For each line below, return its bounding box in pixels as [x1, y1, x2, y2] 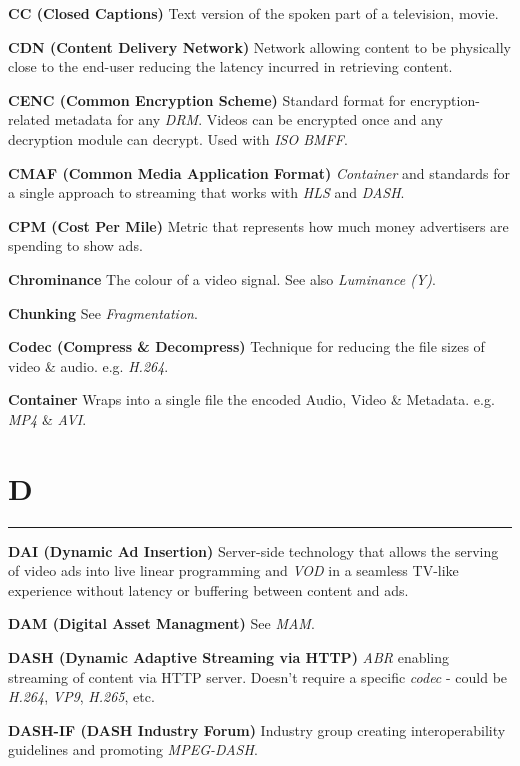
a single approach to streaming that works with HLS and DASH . [8, 182, 405, 203]
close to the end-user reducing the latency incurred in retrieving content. [8, 56, 453, 77]
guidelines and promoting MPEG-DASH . [8, 739, 258, 760]
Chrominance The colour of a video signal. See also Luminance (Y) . [8, 268, 436, 289]
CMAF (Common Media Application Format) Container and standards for [8, 162, 510, 183]
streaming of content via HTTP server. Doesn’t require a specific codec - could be [8, 666, 508, 687]
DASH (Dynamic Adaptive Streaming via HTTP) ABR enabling [8, 647, 450, 667]
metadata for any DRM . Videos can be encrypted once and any [54, 109, 443, 130]
